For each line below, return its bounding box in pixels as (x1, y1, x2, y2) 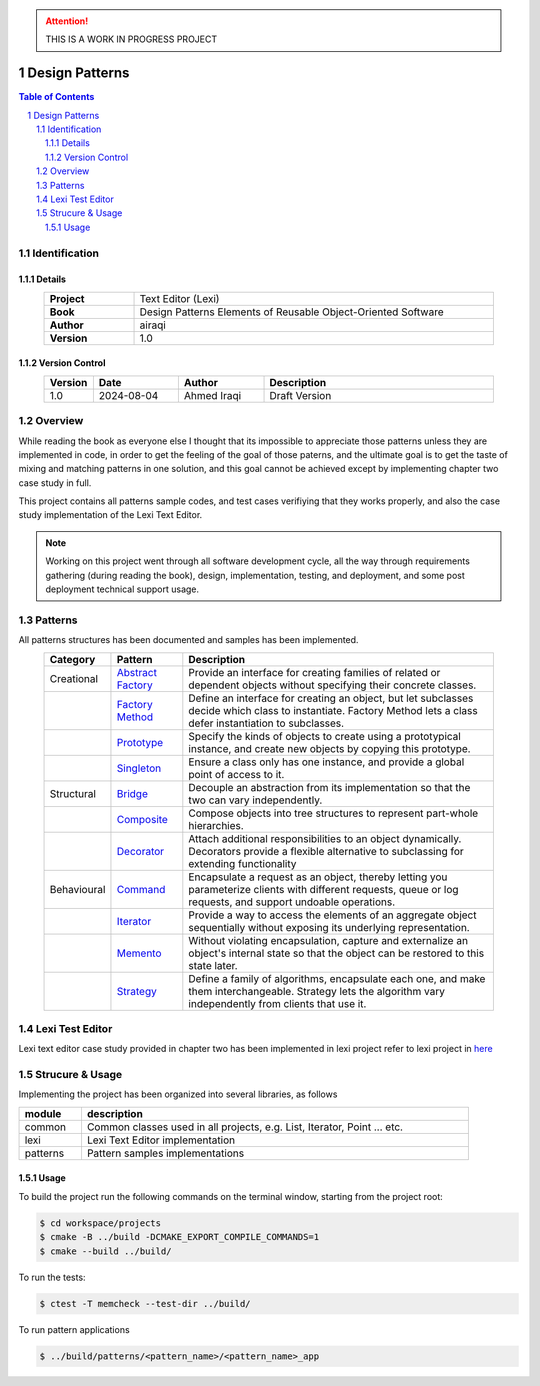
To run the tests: (18, 1271, 86, 1283)
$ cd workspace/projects (39, 1217, 162, 1229)
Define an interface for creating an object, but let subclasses (188, 691, 474, 705)
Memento (116, 946, 162, 960)
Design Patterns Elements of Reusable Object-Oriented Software (139, 305, 444, 319)
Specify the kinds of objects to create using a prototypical (188, 729, 462, 743)
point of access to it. (188, 767, 285, 781)
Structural (49, 786, 97, 800)
